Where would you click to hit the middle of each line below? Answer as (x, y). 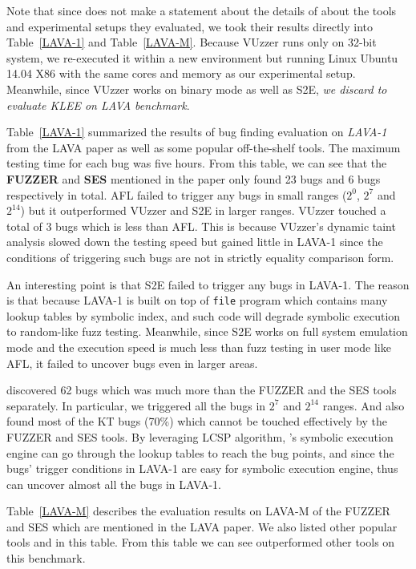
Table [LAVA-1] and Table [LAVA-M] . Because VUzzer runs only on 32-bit (192, 42)
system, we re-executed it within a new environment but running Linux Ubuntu (202, 57)
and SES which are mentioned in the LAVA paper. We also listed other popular (202, 526)
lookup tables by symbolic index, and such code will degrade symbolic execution (204, 315)
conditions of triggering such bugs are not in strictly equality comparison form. (200, 257)
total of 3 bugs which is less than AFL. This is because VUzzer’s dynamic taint (201, 226)
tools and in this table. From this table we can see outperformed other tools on (201, 542)
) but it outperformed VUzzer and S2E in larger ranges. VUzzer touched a (203, 210)
